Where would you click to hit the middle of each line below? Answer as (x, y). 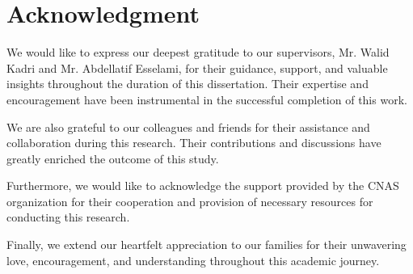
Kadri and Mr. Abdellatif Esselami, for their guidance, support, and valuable (197, 67)
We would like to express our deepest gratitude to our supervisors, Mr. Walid (198, 52)
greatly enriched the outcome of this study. (113, 158)
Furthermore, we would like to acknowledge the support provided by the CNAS (203, 185)
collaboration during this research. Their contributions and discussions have (194, 143)
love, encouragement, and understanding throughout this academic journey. (193, 260)
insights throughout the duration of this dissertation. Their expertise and (188, 84)
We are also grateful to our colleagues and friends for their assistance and (188, 126)
